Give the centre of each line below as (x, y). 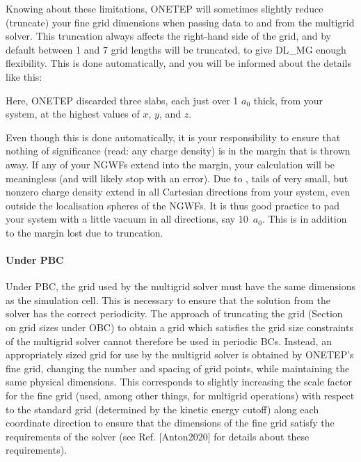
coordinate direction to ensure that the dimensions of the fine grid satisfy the (170, 423)
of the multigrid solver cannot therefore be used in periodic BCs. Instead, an (169, 341)
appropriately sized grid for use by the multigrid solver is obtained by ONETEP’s (180, 355)
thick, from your (288, 100)
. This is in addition (304, 219)
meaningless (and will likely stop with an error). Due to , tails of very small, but (177, 178)
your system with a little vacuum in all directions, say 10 (127, 219)
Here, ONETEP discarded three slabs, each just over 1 (122, 100)
